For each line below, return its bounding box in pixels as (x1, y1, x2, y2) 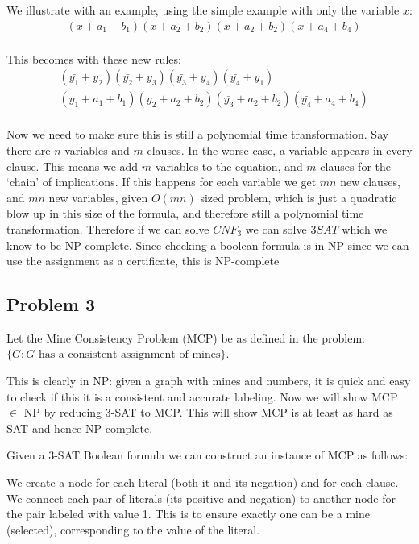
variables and (64, 141, 130, 158)
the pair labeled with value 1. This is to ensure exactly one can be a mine (6, 505, 370, 522)
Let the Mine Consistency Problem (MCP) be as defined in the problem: (6, 329, 366, 346)
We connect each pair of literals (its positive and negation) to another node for (6, 489, 396, 506)
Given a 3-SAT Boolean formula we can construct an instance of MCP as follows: (6, 446, 409, 463)
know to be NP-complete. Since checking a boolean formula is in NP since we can (6, 236, 409, 253)
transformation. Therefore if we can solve (6, 220, 209, 237)
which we (342, 220, 388, 237)
